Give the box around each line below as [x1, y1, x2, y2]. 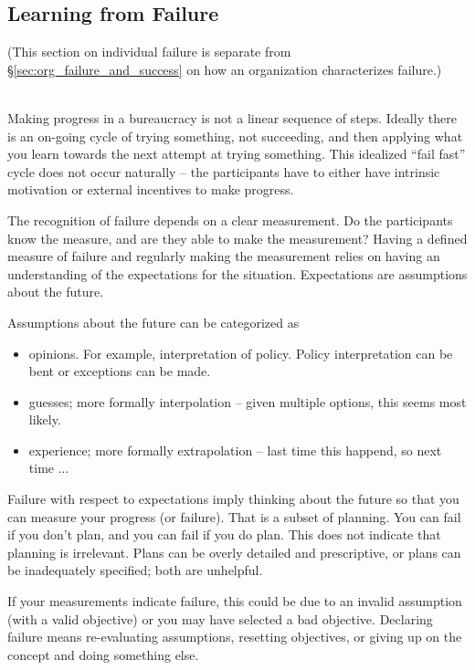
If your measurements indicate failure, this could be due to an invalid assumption [7, 591, 462, 611]
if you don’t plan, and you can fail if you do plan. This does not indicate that [7, 525, 441, 544]
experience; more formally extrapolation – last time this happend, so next [28, 440, 442, 459]
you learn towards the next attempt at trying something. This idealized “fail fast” [7, 144, 466, 163]
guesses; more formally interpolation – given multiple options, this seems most [28, 392, 467, 411]
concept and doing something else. [7, 644, 199, 664]
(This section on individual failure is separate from [7, 42, 291, 61]
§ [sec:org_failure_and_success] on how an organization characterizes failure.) [7, 59, 442, 79]
